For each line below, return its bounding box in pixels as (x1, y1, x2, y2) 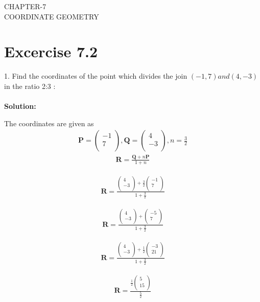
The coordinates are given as (4, 118, 94, 128)
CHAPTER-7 (4, 1, 46, 11)
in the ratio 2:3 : (4, 80, 56, 91)
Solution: (4, 101, 36, 111)
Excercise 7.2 (4, 41, 98, 62)
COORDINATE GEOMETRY (4, 11, 99, 21)
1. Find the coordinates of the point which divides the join (4, 71, 187, 81)
